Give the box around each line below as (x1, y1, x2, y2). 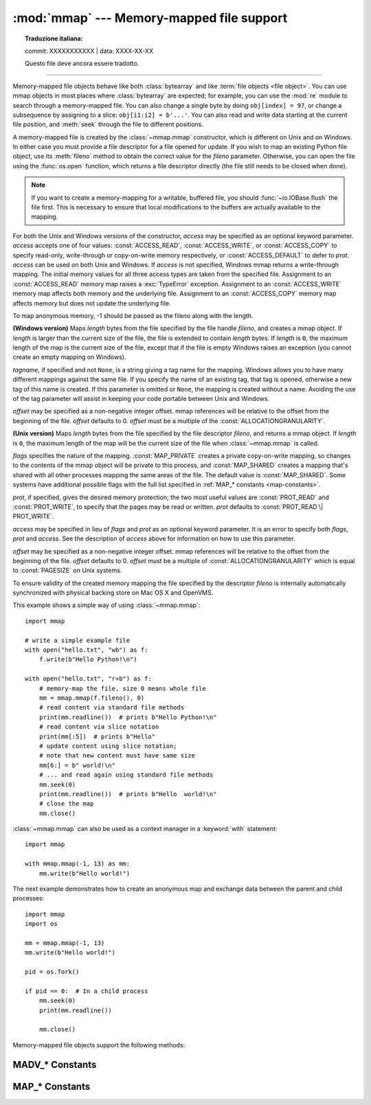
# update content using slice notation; (38, 742, 178, 750)
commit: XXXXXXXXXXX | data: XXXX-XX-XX (25, 47, 154, 55)
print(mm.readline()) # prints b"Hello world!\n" (38, 790, 217, 798)
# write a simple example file (25, 636, 131, 644)
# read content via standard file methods (38, 704, 185, 711)
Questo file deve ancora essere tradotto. (25, 59, 139, 68)
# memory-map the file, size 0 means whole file (38, 684, 206, 692)
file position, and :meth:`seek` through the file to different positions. (12, 120, 204, 128)
